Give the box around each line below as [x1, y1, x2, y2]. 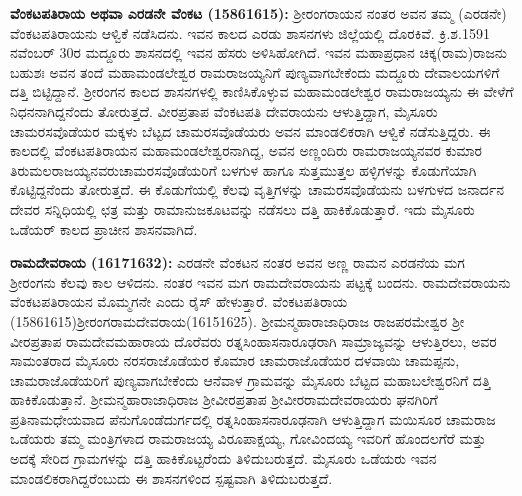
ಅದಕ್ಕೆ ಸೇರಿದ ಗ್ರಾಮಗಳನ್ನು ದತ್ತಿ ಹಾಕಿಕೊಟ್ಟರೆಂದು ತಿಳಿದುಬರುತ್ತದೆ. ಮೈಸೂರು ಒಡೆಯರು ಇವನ [10, 448, 437, 469]
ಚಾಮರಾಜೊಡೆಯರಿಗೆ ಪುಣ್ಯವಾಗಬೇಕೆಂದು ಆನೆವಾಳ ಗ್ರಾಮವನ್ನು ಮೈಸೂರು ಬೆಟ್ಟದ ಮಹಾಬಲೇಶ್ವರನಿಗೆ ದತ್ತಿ [10, 369, 491, 390]
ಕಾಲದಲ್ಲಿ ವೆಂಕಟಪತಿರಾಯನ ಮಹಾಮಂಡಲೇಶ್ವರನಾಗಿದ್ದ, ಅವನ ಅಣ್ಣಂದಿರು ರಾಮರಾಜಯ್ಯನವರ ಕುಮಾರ [10, 140, 483, 161]
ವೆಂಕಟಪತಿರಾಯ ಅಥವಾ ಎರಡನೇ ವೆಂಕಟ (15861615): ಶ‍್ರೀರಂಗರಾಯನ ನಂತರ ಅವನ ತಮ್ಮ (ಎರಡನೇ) [10, 3, 507, 23]
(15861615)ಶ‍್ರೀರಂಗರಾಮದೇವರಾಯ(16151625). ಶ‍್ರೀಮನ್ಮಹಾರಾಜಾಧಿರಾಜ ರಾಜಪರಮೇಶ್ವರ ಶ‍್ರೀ [10, 310, 465, 331]
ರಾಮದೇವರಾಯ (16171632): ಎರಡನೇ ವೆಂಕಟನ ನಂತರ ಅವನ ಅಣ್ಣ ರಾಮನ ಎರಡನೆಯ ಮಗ [10, 252, 465, 273]
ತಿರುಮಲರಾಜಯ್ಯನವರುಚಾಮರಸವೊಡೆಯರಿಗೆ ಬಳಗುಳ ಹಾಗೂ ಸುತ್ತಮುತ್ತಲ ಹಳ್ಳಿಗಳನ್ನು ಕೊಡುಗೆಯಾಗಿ [10, 159, 477, 180]
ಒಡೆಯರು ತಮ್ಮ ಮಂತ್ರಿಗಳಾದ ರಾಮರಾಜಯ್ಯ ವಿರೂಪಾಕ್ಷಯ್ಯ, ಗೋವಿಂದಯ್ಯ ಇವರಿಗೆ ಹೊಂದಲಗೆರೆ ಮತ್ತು [10, 428, 486, 449]
